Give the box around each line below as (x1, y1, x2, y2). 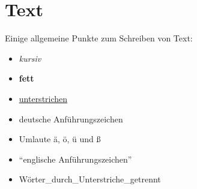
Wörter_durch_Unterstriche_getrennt (19, 173, 161, 185)
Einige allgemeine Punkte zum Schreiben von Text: (5, 32, 193, 44)
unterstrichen (19, 92, 68, 104)
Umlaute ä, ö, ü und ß (19, 133, 101, 145)
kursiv (19, 52, 41, 64)
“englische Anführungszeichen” (19, 152, 132, 165)
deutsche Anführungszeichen (19, 112, 123, 125)
